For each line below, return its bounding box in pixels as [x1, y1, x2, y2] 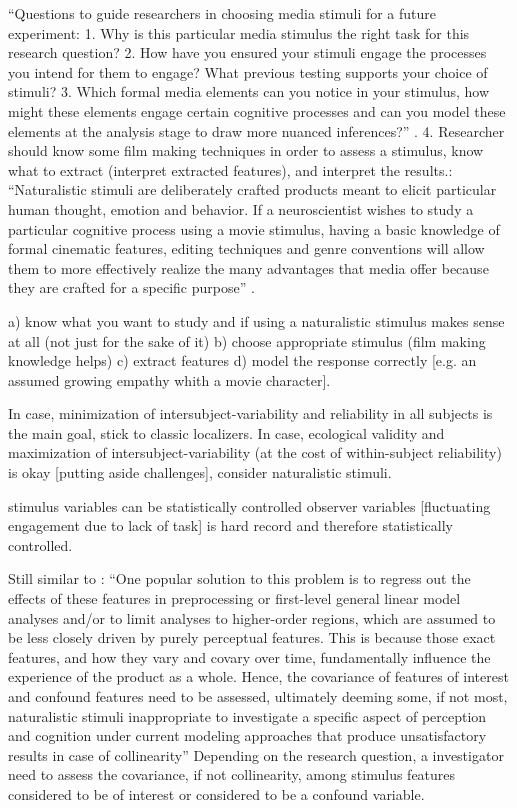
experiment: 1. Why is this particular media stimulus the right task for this [8, 22, 470, 43]
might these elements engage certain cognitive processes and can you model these [8, 100, 506, 121]
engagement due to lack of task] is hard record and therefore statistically [8, 515, 453, 536]
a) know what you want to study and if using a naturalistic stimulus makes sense [8, 310, 505, 331]
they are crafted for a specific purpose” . [8, 277, 255, 298]
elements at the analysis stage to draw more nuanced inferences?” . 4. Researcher [8, 120, 505, 141]
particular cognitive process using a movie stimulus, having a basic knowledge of [8, 218, 500, 239]
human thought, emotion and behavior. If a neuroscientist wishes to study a [8, 198, 474, 219]
